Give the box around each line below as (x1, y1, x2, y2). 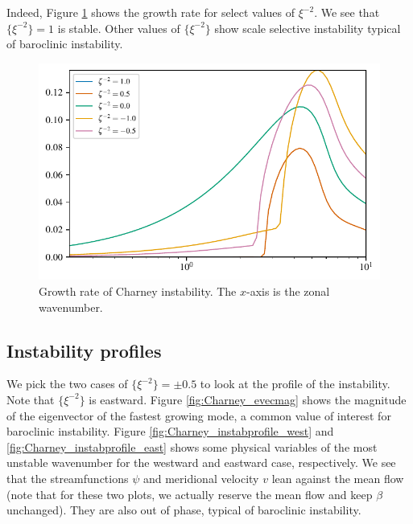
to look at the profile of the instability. (200, 375, 390, 392)
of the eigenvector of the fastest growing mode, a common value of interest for (6, 407, 391, 424)
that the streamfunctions (6, 469, 129, 486)
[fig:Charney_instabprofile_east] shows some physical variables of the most (6, 438, 378, 455)
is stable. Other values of (57, 19, 180, 36)
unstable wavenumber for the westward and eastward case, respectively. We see (6, 454, 396, 471)
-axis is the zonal (246, 282, 330, 299)
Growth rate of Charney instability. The (39, 282, 237, 299)
